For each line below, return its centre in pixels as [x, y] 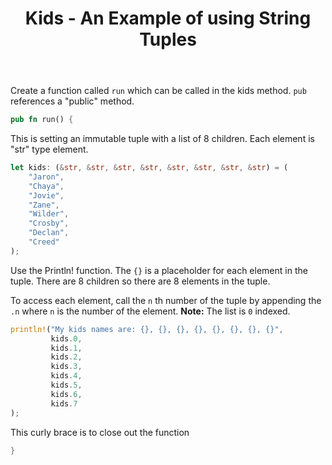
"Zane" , [44, 205]
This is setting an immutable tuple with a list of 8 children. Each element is [162, 139]
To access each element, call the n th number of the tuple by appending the [166, 300]
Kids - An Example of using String [168, 18]
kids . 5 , [66, 385]
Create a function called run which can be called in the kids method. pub [158, 91]
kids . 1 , [66, 348]
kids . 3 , [66, 367]
